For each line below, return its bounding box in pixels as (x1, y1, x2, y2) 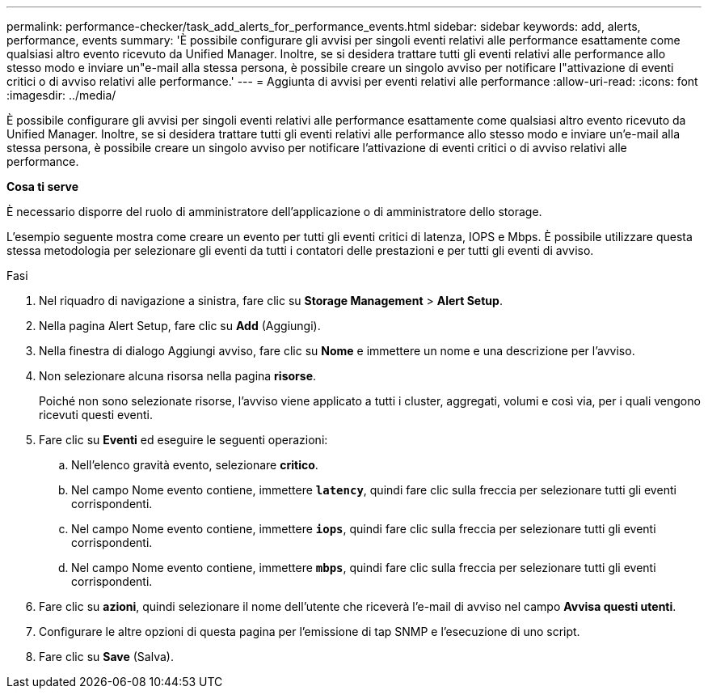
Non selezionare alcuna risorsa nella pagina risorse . (39, 369, 317, 383)
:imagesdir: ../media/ (6, 88, 116, 102)
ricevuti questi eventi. (39, 408, 153, 422)
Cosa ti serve (6, 180, 79, 193)
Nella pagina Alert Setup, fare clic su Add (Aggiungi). (39, 319, 321, 333)
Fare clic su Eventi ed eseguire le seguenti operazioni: (39, 433, 328, 447)
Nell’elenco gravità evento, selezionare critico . (71, 458, 318, 472)
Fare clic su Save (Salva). (39, 650, 174, 663)
